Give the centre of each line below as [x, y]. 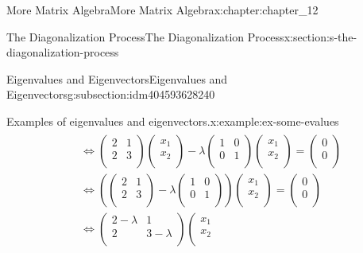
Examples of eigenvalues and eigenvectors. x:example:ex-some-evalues [173, 121]
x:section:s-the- [321, 36]
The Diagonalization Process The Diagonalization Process [145, 36]
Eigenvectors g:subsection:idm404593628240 [111, 94]
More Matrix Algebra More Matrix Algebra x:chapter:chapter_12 [162, 10]
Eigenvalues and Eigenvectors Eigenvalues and [117, 78]
